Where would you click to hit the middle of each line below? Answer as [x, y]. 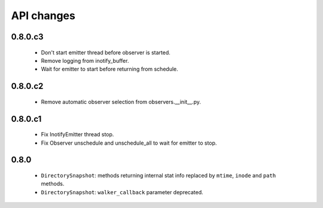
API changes [43, 16]
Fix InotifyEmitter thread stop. [77, 134]
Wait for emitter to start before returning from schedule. [110, 69]
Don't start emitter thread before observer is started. [106, 52]
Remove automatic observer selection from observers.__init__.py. [121, 102]
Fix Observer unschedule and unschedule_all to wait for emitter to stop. [129, 143]
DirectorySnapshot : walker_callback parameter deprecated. [122, 192]
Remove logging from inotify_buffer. [85, 60]
